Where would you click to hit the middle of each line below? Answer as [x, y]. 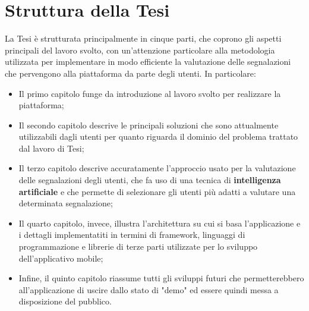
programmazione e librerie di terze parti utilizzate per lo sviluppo [138, 246]
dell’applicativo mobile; [61, 258]
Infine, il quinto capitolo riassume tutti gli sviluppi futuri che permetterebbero [161, 278]
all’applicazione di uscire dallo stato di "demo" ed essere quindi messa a [149, 289]
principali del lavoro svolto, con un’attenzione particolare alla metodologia [140, 50]
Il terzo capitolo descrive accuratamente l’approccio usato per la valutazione [157, 168]
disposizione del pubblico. [65, 301]
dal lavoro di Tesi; [51, 148]
